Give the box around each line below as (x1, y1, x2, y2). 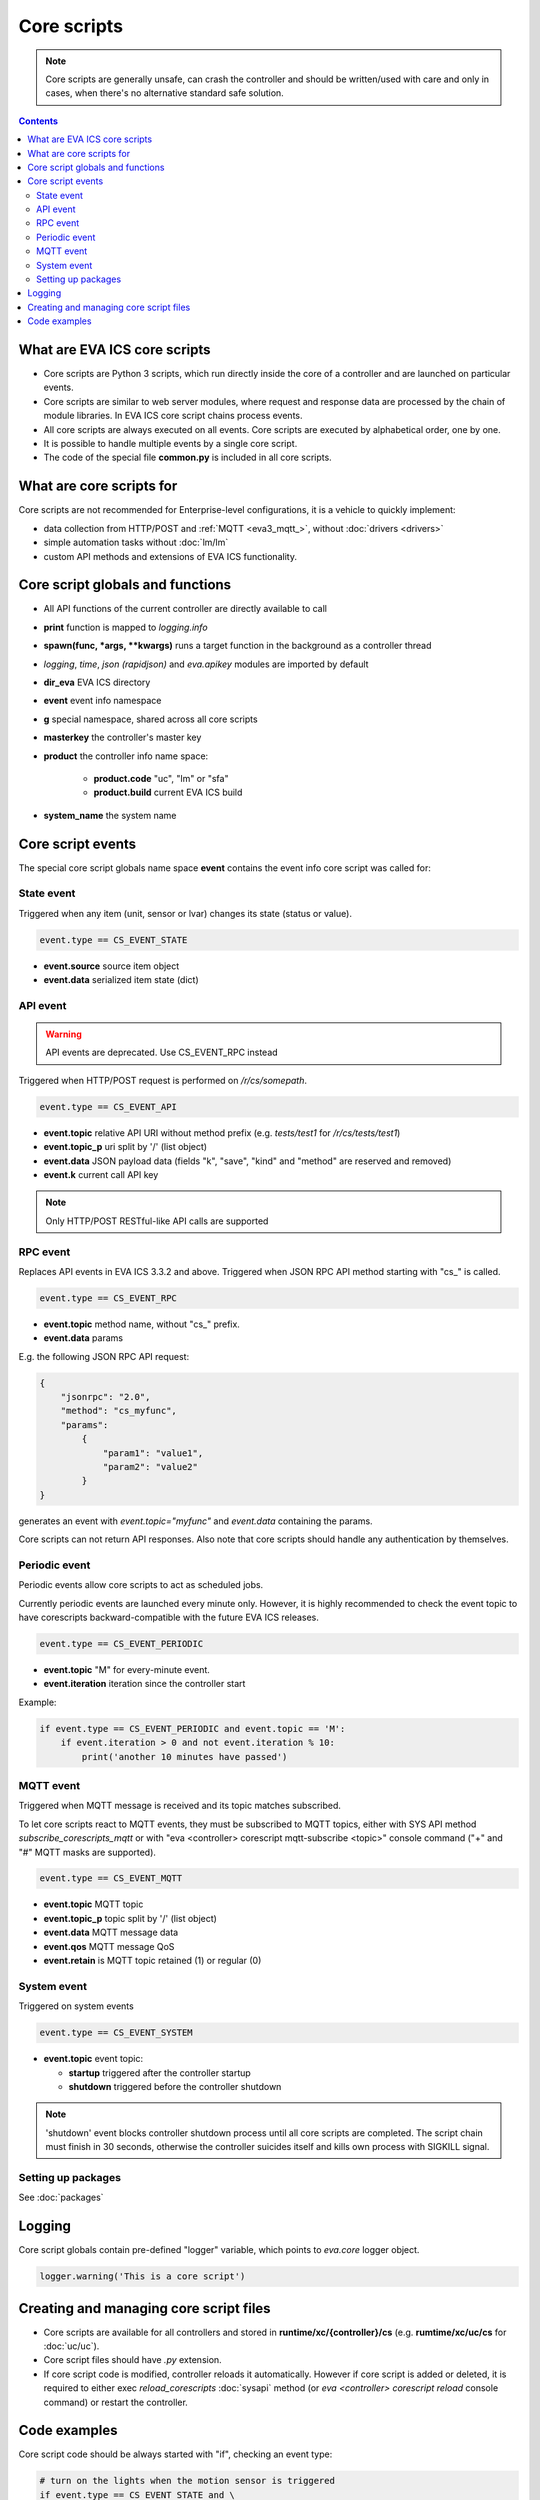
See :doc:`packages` (18, 2191, 104, 2204)
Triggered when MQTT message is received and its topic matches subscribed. (18, 1800, 342, 1812)
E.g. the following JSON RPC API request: (18, 1350, 190, 1362)
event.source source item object (43, 960, 180, 972)
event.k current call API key (43, 1169, 159, 1180)
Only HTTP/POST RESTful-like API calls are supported (45, 1215, 269, 1227)
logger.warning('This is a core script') (39, 2271, 246, 2282)
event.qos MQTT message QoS (43, 1940, 175, 1952)
